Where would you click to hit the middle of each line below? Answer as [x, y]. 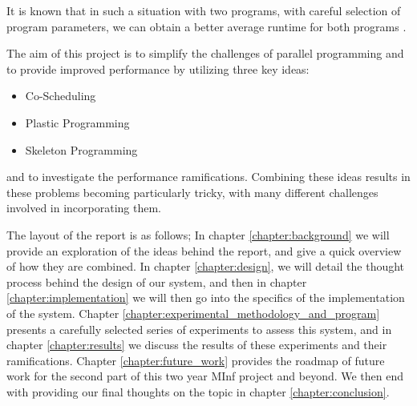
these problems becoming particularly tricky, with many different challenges [192, 192]
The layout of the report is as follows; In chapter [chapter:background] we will [198, 234]
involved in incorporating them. [84, 208]
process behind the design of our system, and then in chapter [157, 281]
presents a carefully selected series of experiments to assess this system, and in [199, 329]
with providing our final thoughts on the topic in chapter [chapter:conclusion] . [198, 391]
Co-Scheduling [61, 96]
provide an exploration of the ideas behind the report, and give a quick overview [204, 250]
